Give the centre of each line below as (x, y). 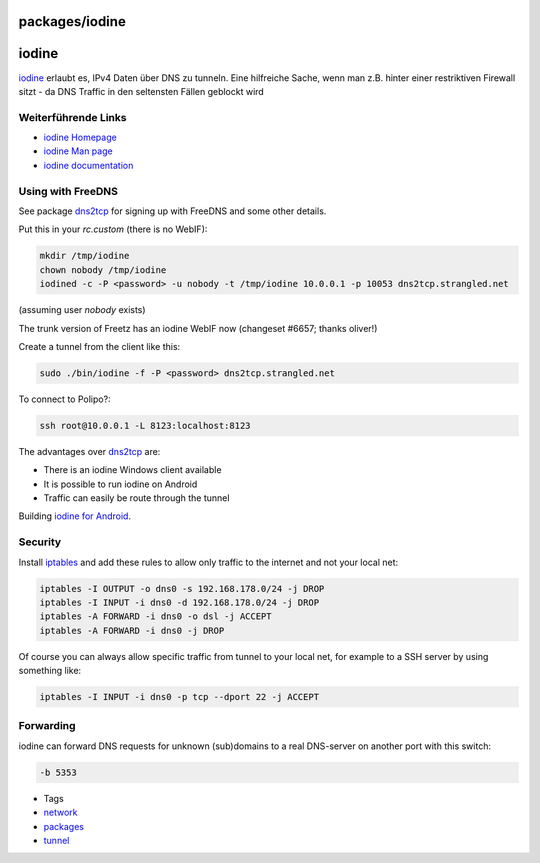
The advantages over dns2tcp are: (89, 451)
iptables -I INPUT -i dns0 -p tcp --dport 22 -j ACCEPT (179, 697)
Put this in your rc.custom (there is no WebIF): (113, 229)
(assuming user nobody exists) (82, 310)
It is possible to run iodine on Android (120, 484)
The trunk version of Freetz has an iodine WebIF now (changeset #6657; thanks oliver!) (198, 328)
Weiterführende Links (72, 117)
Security (40, 542)
